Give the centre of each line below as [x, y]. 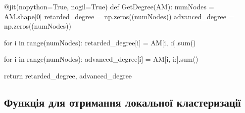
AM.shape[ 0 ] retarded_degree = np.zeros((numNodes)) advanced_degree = [119, 16]
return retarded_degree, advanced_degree [68, 75]
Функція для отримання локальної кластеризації [122, 102]
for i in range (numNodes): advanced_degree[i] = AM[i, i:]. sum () [101, 59]
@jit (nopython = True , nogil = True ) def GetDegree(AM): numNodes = [109, 6]
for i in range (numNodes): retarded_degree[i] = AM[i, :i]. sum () [100, 42]
